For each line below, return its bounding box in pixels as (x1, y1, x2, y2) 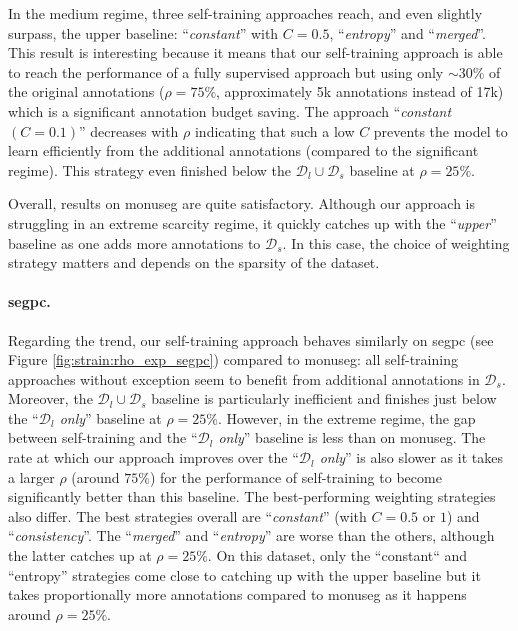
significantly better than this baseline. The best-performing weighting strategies (8, 486, 496, 507)
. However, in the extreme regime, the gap (217, 407, 476, 428)
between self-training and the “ (8, 427, 198, 448)
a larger (8, 466, 55, 487)
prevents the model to (373, 120, 508, 141)
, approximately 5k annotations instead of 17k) (216, 81, 504, 102)
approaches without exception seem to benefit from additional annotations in (8, 368, 480, 389)
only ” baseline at (59, 407, 162, 428)
